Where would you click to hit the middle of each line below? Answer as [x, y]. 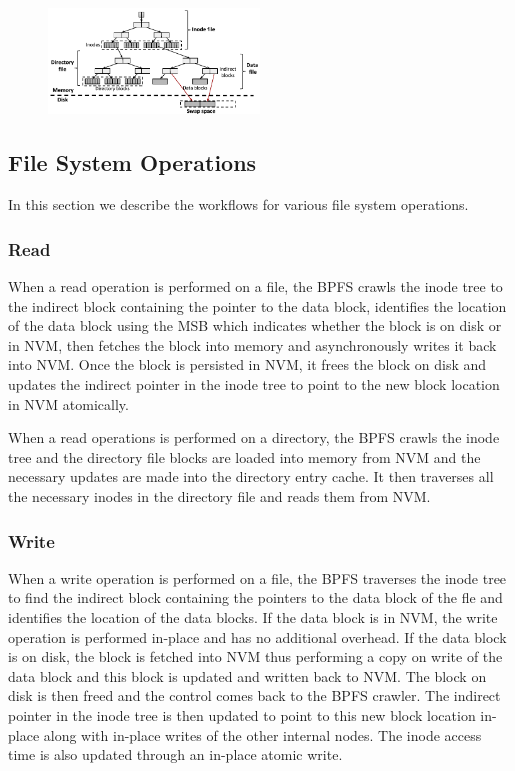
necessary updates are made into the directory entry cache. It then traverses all [251, 476]
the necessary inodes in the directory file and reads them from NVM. [219, 496]
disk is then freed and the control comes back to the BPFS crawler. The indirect [254, 695]
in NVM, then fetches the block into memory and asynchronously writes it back [252, 344]
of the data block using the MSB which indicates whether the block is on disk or [255, 325]
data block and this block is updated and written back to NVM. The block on [247, 675]
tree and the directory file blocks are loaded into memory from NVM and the [244, 456]
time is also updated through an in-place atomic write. [175, 754]
